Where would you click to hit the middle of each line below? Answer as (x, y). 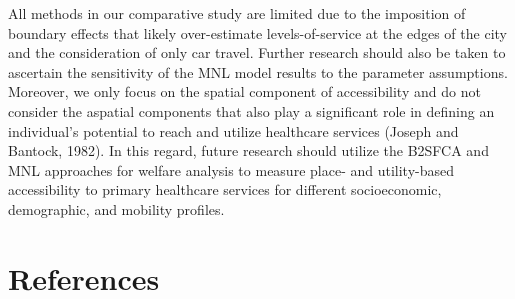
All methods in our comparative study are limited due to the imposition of (237, 13)
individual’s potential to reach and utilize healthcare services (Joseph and (233, 130)
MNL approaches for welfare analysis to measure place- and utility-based (231, 169)
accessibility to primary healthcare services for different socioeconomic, (225, 189)
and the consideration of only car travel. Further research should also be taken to (257, 52)
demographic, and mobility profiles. (116, 208)
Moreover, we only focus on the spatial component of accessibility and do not (244, 91)
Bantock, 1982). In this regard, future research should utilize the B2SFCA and (248, 150)
